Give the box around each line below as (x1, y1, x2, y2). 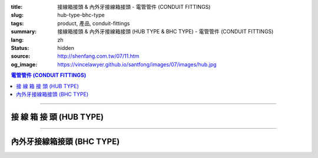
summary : (11, 28, 37, 35)
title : (11, 4, 23, 10)
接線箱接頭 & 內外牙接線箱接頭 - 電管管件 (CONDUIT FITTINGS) (57, 4, 211, 10)
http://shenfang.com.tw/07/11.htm (57, 53, 140, 60)
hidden (57, 44, 75, 51)
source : (11, 53, 31, 60)
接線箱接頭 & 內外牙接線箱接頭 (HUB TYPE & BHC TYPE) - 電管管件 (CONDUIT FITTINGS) (57, 28, 274, 35)
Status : (11, 44, 29, 51)
